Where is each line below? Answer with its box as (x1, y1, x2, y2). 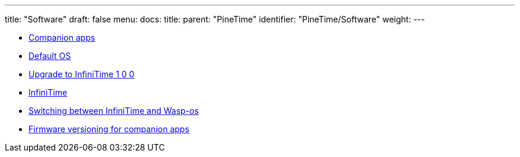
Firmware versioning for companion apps (28, 124, 189, 134)
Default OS (28, 51, 71, 61)
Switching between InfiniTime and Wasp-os (28, 106, 199, 116)
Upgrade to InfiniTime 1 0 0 (28, 69, 135, 79)
